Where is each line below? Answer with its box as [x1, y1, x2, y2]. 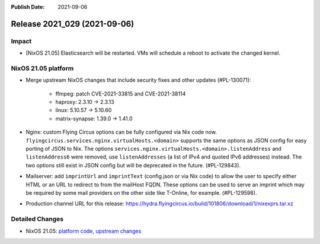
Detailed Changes [11, 215, 64, 223]
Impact [11, 37, 32, 45]
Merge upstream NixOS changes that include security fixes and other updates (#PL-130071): [25, 77, 251, 84]
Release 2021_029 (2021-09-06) [11, 18, 135, 29]
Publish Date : [11, 4, 45, 10]
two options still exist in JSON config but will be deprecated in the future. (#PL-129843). [25, 161, 241, 169]
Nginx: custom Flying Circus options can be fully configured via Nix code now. [25, 128, 217, 136]
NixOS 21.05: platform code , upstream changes [25, 227, 142, 235]
